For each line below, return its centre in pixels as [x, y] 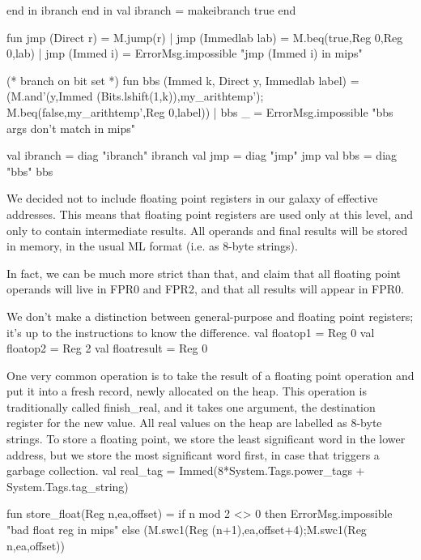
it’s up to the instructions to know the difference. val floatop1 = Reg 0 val [191, 332]
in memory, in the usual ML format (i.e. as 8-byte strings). [152, 246]
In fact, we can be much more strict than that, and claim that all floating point [204, 273]
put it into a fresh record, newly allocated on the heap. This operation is [187, 391]
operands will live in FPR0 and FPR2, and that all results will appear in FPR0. [205, 289]
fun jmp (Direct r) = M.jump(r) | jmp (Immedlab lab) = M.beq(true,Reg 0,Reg [205, 37]
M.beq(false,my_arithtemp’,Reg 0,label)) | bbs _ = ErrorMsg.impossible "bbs [200, 111]
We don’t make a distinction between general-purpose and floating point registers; [210, 316]
